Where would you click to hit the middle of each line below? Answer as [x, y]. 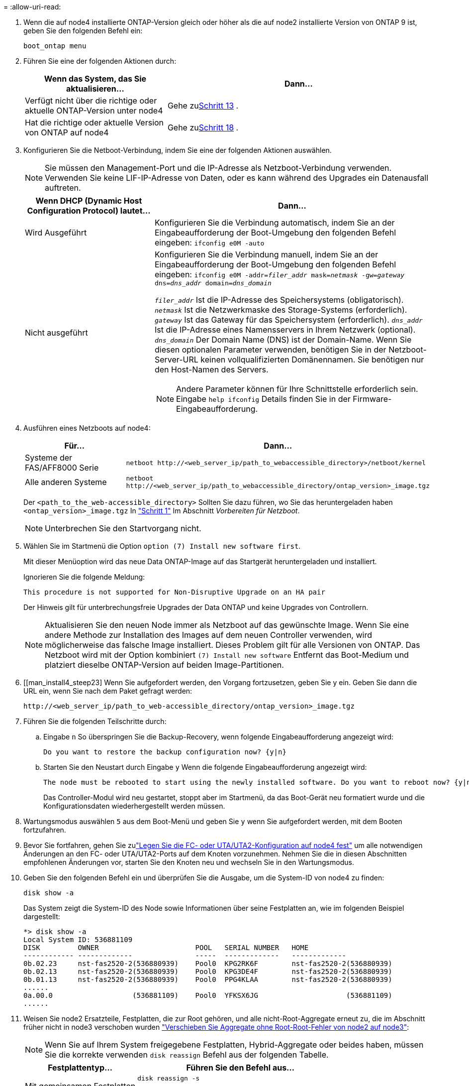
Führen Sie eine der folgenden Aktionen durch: [100, 61]
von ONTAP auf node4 [67, 132]
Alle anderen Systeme [66, 482]
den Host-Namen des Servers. [211, 369]
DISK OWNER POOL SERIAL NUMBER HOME [166, 948]
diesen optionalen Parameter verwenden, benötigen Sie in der [270, 350]
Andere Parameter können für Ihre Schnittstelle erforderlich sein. [297, 389]
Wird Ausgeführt [56, 233]
